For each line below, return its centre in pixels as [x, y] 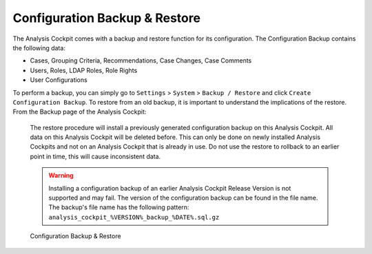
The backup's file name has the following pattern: [119, 207]
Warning [61, 176]
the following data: [39, 47]
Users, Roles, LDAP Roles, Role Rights [84, 70]
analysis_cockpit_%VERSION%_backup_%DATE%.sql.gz [134, 217]
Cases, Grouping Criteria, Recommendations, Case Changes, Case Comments [141, 61]
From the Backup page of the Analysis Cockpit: [80, 112]
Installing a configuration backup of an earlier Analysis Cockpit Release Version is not [170, 188]
